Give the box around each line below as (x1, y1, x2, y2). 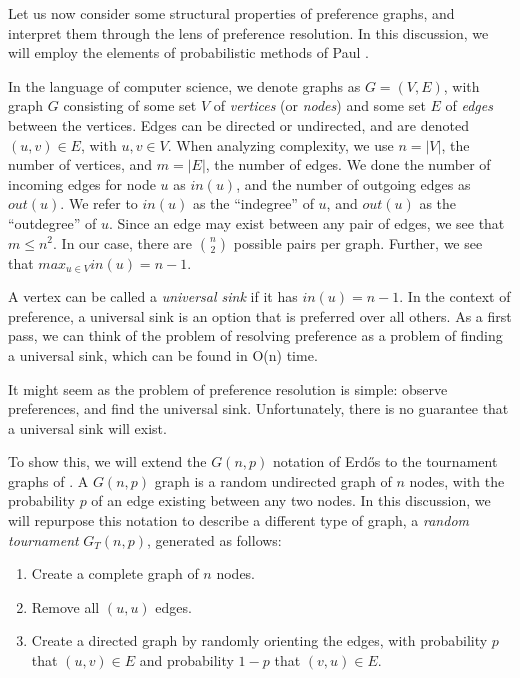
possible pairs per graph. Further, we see (233, 232, 483, 253)
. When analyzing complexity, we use (167, 134, 394, 155)
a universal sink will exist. (8, 417, 167, 438)
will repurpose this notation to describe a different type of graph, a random (8, 510, 469, 531)
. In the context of (399, 286, 511, 307)
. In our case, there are (53, 232, 193, 253)
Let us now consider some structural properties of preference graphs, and (8, 3, 455, 23)
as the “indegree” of (192, 193, 314, 214)
